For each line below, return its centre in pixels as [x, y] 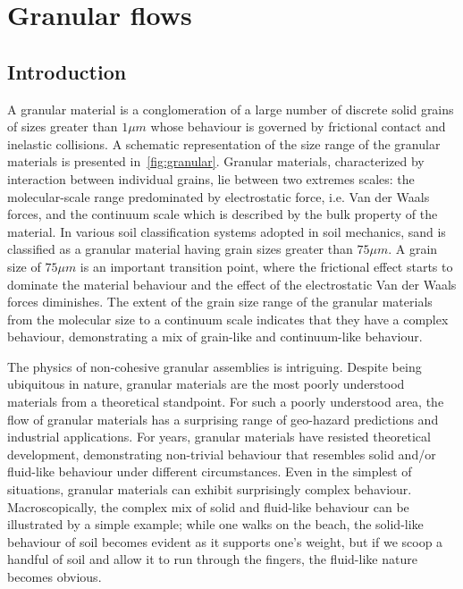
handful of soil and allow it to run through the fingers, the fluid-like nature [212, 559]
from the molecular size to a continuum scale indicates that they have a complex [228, 319]
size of [24, 266]
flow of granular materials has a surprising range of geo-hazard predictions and [223, 419]
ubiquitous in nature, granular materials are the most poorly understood [206, 384]
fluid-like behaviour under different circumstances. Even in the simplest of [210, 471]
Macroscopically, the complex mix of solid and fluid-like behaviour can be [208, 506]
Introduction [67, 71]
